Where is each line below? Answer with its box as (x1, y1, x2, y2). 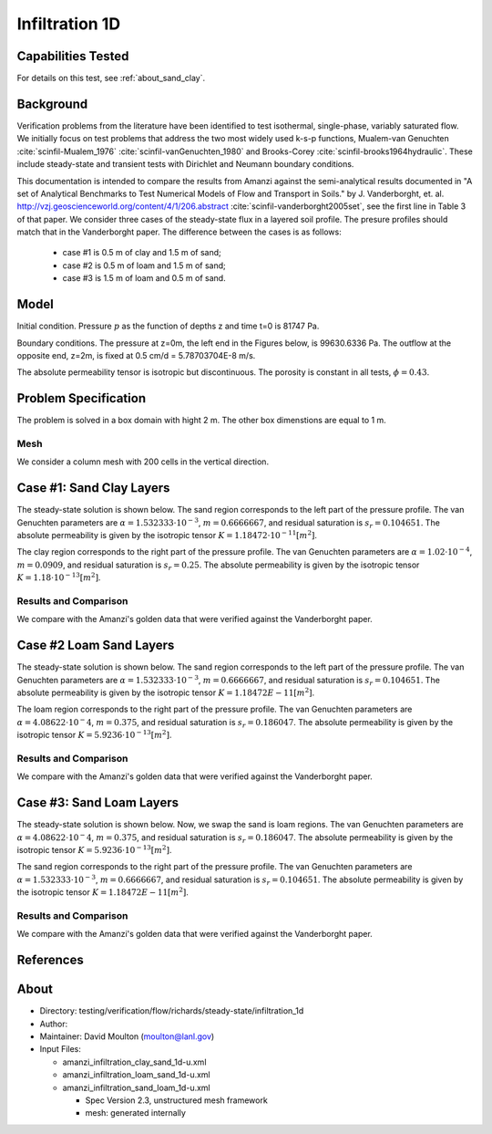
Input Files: (39, 1044, 82, 1055)
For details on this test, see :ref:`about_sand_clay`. (16, 73, 206, 84)
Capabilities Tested (16, 48, 129, 64)
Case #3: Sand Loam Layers (16, 795, 179, 811)
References (16, 952, 84, 968)
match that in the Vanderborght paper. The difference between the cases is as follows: (16, 226, 342, 237)
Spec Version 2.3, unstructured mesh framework (85, 1095, 268, 1106)
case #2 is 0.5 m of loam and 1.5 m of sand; (62, 260, 227, 271)
